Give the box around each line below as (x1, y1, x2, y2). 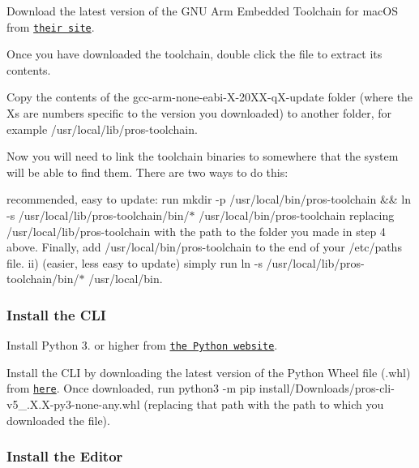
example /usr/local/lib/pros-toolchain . (6, 120, 198, 137)
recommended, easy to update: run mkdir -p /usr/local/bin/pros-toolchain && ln (6, 191, 412, 208)
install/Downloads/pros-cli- (259, 380, 395, 397)
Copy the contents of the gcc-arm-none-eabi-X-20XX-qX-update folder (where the (6, 88, 413, 105)
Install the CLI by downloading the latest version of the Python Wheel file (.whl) (6, 363, 411, 380)
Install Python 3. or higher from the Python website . (6, 337, 278, 354)
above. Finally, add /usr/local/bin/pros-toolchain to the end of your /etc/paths (6, 238, 402, 255)
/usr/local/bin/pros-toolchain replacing (199, 207, 395, 223)
